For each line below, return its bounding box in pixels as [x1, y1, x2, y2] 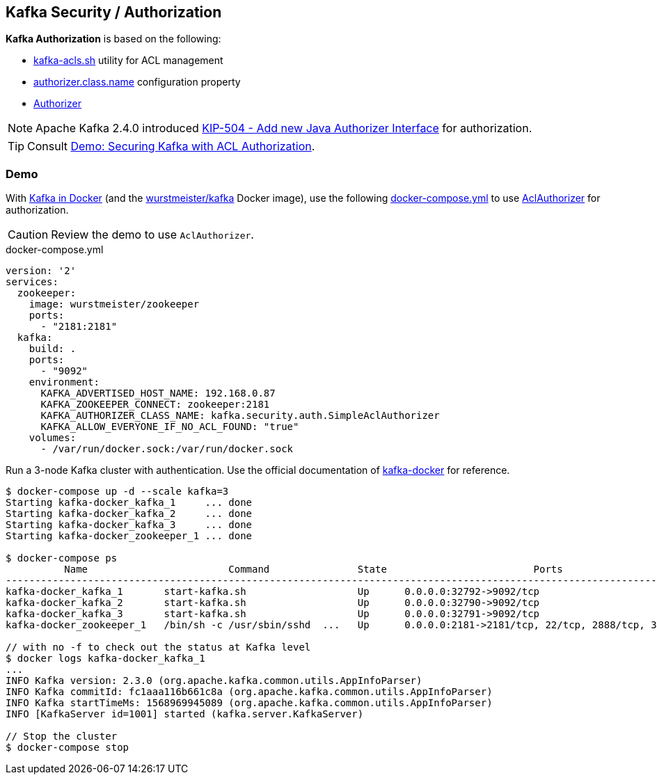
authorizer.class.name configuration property [33, 76, 241, 88]
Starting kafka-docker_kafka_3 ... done [6, 519, 253, 531]
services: [6, 276, 58, 288]
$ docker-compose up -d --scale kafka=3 [6, 486, 229, 498]
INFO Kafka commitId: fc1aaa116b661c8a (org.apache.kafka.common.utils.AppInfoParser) [6, 686, 493, 698]
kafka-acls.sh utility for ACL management [33, 54, 223, 67]
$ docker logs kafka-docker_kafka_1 [6, 653, 205, 664]
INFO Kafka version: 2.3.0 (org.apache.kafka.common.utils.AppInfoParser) [6, 675, 422, 687]
